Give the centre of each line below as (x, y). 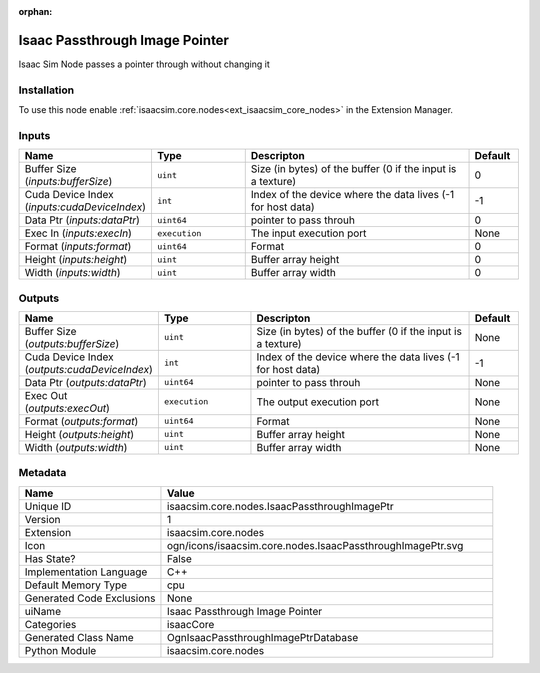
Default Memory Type (76, 585)
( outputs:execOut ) (67, 408)
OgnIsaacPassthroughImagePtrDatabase (262, 637)
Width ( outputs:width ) (76, 447)
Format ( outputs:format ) (81, 421)
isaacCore (190, 624)
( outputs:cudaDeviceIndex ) (89, 369)
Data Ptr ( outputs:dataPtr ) (85, 382)
